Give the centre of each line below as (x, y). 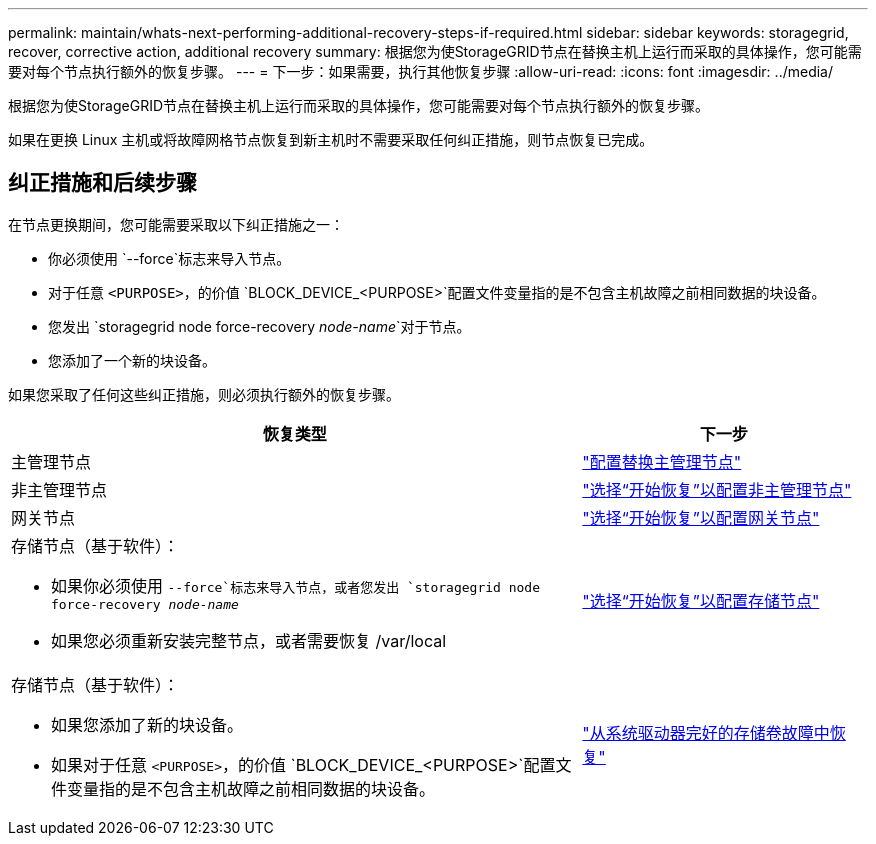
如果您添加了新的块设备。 (147, 724)
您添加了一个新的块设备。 (132, 360)
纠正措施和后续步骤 (102, 183)
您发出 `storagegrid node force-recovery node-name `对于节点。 (259, 326)
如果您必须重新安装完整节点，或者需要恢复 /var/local (249, 640)
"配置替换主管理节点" (662, 461)
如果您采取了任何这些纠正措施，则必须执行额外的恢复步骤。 (204, 394)
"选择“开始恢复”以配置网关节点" (701, 517)
